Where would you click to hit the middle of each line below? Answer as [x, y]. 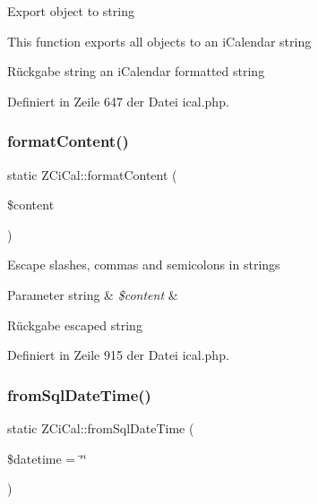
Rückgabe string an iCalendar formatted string [136, 71]
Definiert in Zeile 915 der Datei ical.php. [118, 355]
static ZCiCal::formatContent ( [92, 174]
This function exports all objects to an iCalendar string [159, 41]
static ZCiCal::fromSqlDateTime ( [101, 427]
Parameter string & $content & [93, 294]
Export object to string [71, 11]
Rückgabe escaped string [75, 325]
